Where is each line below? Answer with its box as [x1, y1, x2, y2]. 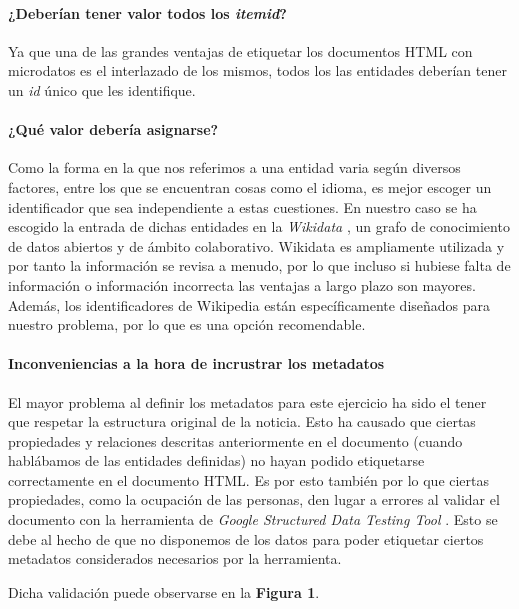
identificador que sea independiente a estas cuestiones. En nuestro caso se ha [8, 196, 477, 217]
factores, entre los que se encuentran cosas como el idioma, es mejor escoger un [8, 176, 492, 197]
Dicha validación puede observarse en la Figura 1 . [8, 581, 320, 602]
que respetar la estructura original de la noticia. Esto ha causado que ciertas [8, 411, 476, 432]
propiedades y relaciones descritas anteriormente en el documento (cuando [8, 430, 463, 451]
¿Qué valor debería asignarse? [8, 119, 219, 140]
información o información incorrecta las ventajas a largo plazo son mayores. [8, 274, 476, 295]
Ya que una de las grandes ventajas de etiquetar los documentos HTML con [8, 40, 473, 61]
